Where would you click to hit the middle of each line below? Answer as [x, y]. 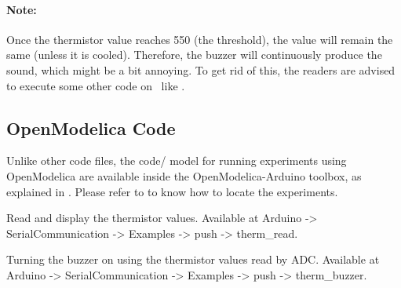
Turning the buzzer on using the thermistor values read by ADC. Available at [193, 259]
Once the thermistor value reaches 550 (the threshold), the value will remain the [200, 39]
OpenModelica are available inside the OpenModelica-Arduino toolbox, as [184, 175]
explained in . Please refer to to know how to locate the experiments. [172, 191]
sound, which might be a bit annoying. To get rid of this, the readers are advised [201, 69]
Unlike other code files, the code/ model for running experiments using [177, 160]
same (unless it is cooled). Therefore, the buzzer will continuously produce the [194, 55]
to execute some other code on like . [96, 85]
